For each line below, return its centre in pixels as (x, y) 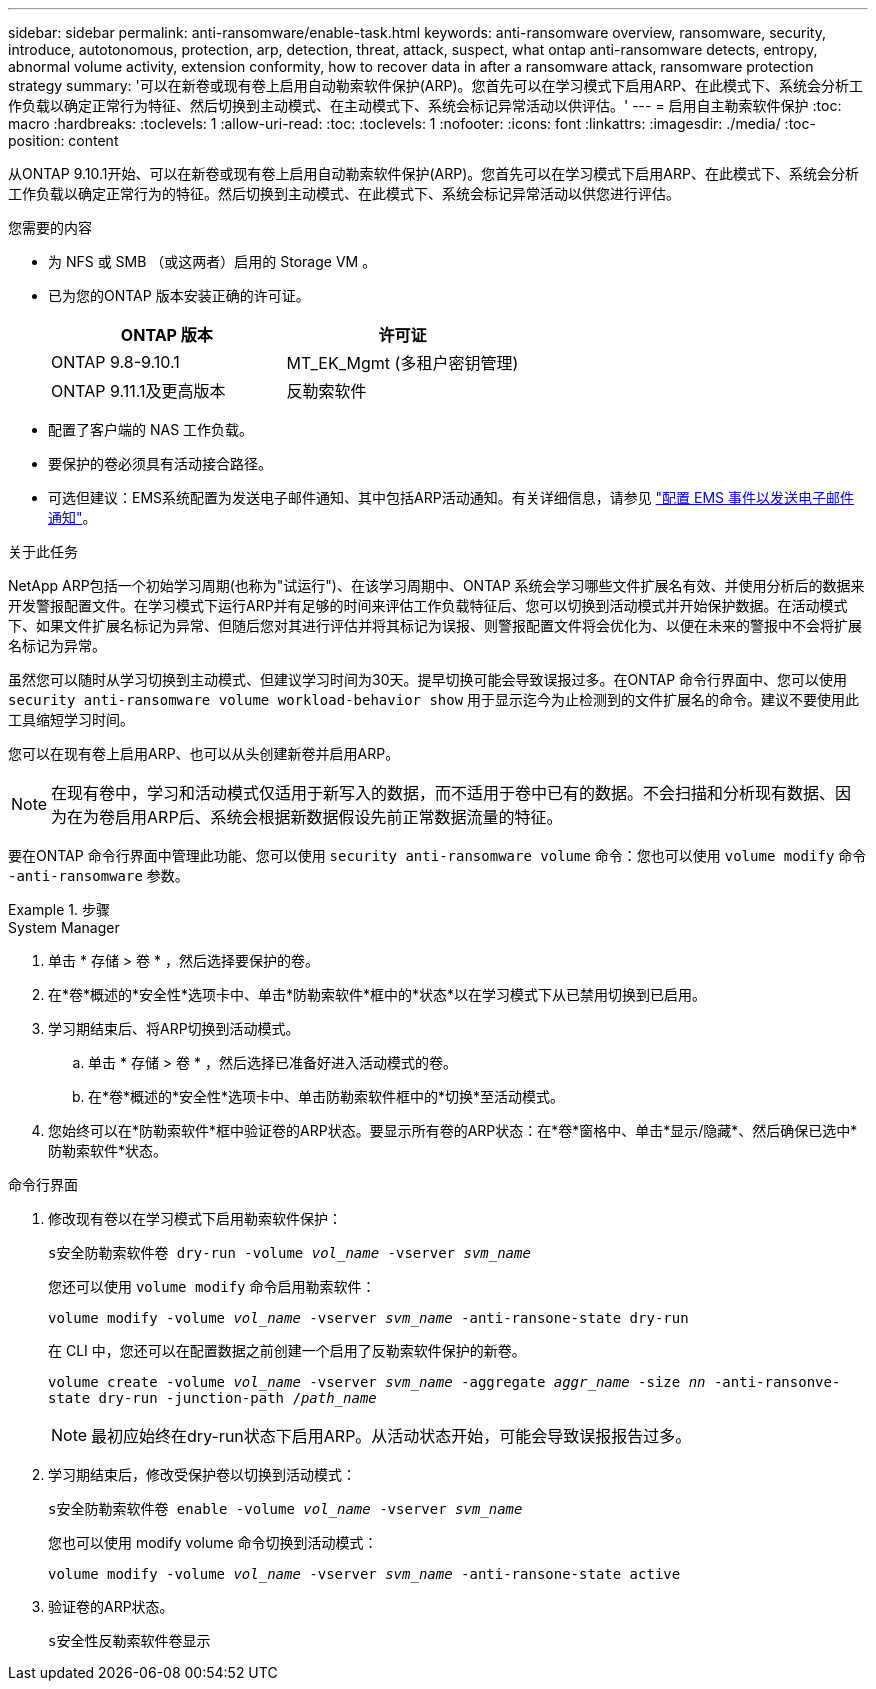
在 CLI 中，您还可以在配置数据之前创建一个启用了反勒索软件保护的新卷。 (287, 1350)
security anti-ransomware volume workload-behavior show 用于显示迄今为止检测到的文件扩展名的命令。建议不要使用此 (434, 699)
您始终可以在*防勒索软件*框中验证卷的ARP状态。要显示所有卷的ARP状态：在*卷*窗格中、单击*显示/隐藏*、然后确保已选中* (453, 1130)
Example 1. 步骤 (59, 909)
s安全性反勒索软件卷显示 (129, 1641)
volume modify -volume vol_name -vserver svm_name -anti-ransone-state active (364, 1574)
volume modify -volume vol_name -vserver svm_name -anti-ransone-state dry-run (368, 1318)
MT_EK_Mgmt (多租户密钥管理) (402, 363)
